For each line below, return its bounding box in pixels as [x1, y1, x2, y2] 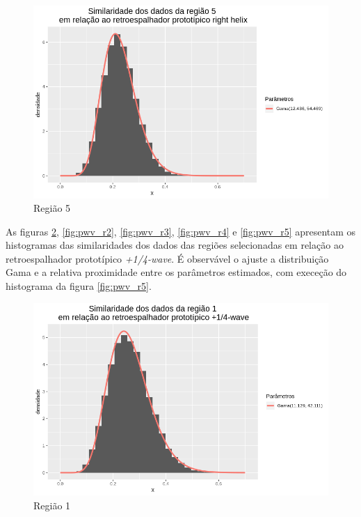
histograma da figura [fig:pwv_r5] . [6, 279, 152, 293]
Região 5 [33, 201, 71, 215]
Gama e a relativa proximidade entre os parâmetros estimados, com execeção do [6, 265, 347, 279]
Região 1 [33, 497, 71, 512]
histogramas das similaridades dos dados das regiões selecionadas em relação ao [6, 238, 344, 252]
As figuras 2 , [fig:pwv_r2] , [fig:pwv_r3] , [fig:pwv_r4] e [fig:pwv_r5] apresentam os [6, 224, 356, 238]
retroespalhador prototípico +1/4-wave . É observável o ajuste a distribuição [6, 251, 329, 265]
